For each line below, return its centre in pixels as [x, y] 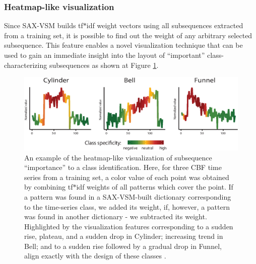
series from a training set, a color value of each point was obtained [127, 177]
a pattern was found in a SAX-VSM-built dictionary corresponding [128, 196]
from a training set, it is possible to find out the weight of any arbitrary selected [128, 35]
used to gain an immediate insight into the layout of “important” [105, 55]
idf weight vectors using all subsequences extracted [165, 25]
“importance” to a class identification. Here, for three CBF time [123, 167]
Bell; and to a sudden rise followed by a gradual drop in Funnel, [123, 246]
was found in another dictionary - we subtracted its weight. [116, 216]
